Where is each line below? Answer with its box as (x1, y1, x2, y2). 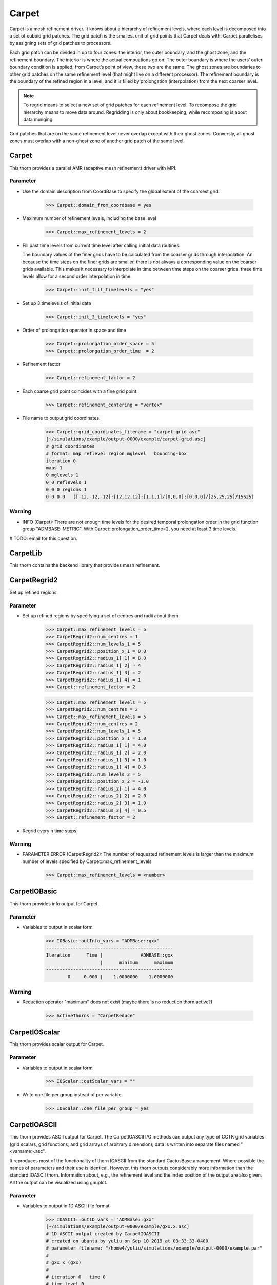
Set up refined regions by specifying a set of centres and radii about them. (22, 613, 180, 619)
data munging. (23, 116, 54, 122)
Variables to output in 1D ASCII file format (22, 1203, 110, 1209)
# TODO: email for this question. (9, 535, 77, 542)
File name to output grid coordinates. (22, 415, 101, 421)
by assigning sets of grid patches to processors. (9, 40, 112, 46)
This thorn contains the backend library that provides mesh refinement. (9, 562, 160, 568)
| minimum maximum (100, 959, 173, 965)
